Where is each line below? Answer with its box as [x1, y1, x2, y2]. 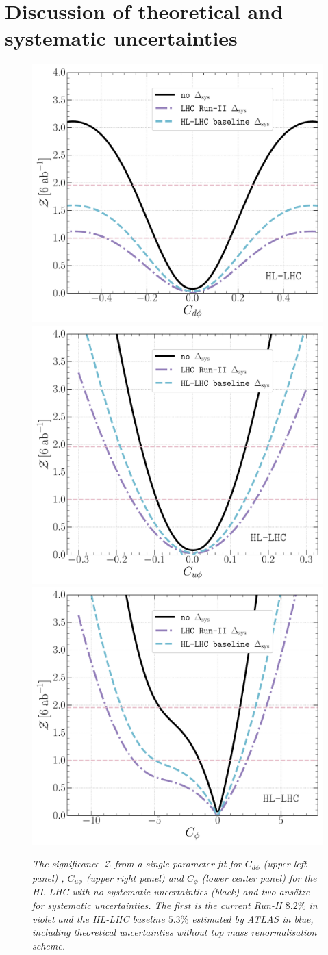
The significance [32, 856, 100, 871]
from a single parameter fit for [114, 856, 242, 871]
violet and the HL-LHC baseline [32, 911, 165, 926]
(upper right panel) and [86, 870, 184, 884]
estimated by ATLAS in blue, [192, 911, 314, 926]
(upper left [263, 856, 307, 871]
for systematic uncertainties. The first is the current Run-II [32, 897, 282, 912]
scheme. [32, 938, 65, 952]
